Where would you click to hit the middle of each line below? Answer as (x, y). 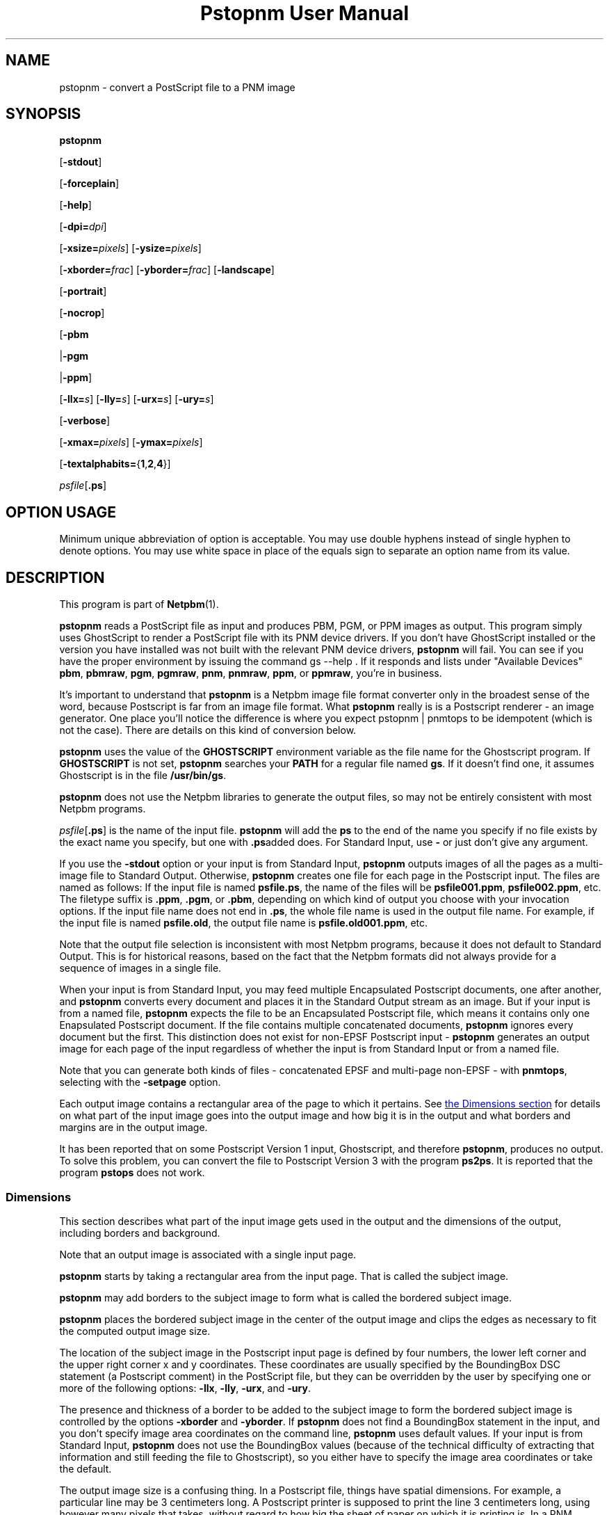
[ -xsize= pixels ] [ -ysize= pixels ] (130, 248)
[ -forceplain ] (89, 184)
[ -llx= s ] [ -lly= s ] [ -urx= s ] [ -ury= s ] (137, 399)
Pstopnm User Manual (304, 13)
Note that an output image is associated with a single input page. (208, 1254)
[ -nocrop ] (82, 313)
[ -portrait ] (83, 291)
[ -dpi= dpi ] (83, 227)
